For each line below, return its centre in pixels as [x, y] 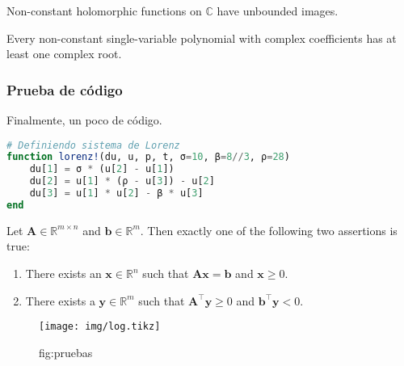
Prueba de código [65, 89]
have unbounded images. [278, 11]
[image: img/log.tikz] [100, 327]
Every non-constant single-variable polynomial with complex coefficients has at [202, 38]
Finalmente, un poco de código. [84, 120]
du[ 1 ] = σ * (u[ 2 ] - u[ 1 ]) [102, 169]
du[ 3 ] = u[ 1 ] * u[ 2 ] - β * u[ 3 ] [116, 194]
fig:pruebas [66, 352]
